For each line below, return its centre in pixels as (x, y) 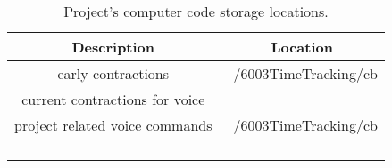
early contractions (113, 73)
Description (113, 47)
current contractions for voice (113, 99)
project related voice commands (113, 125)
